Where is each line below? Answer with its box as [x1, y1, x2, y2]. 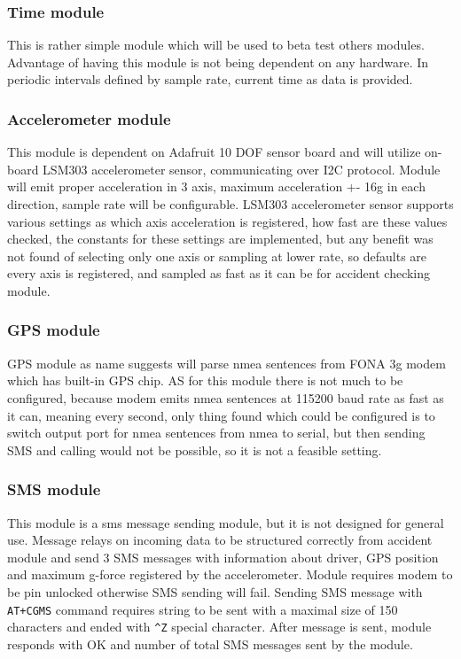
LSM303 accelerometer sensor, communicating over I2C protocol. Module [43, 159, 441, 178]
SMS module [7, 478, 101, 500]
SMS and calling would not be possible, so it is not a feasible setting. [7, 440, 382, 459]
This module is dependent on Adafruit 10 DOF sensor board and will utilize [7, 143, 421, 161]
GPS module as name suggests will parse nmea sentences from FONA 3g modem [7, 353, 446, 372]
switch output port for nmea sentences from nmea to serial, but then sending [7, 423, 426, 442]
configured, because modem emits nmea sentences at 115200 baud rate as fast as [7, 388, 444, 407]
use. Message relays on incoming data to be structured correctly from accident [7, 531, 433, 549]
